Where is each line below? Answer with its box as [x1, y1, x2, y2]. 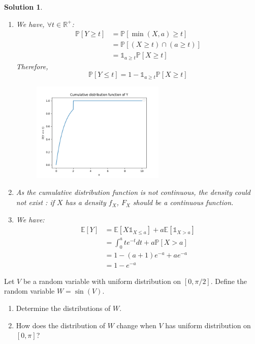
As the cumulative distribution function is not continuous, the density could [16, 187, 250, 197]
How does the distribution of [16, 320, 106, 330]
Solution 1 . [4, 2, 43, 12]
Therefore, [16, 61, 48, 71]
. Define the [210, 275, 247, 286]
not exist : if [16, 197, 55, 208]
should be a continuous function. [133, 197, 234, 208]
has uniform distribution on [165, 320, 251, 330]
